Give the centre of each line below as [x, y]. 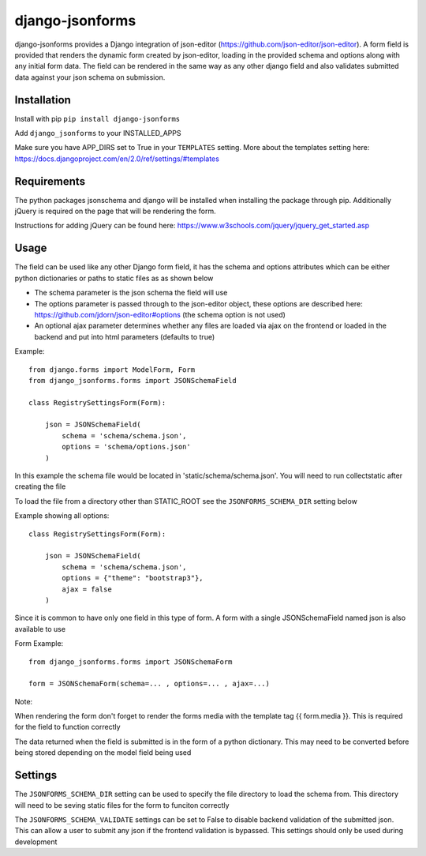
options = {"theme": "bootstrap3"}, [133, 578]
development [36, 842]
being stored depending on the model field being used [103, 753]
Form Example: [39, 644]
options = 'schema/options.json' [126, 447]
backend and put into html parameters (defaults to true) [125, 336]
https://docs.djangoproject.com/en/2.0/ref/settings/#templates [117, 159]
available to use [40, 629]
